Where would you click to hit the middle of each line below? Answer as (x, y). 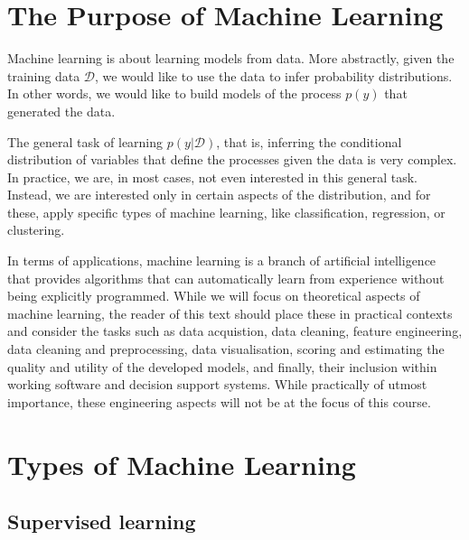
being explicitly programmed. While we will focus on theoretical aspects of (214, 296)
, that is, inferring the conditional (309, 141)
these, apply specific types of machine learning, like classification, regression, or (226, 212)
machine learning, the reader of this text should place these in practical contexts (230, 313)
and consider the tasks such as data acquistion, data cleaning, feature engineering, (235, 331)
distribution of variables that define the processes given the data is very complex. (232, 159)
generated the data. (61, 111)
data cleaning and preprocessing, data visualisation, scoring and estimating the (226, 349)
